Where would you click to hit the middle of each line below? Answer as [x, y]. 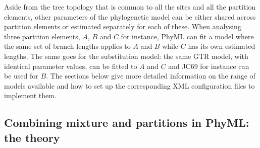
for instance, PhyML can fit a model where [187, 36]
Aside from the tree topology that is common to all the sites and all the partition [130, 7]
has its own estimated [222, 46]
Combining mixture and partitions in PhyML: [127, 123]
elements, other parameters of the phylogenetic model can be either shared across [130, 16]
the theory [32, 137]
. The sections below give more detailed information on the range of [151, 76]
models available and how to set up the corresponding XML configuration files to [129, 85]
